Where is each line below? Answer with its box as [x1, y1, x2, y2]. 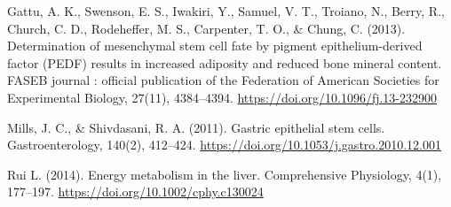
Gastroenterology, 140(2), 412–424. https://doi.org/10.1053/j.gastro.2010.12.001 [7, 135, 441, 154]
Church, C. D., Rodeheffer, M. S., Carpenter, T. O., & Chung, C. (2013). [7, 19, 406, 37]
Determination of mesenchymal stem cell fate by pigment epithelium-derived [7, 36, 423, 55]
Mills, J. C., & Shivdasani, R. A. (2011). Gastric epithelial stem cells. [7, 118, 385, 136]
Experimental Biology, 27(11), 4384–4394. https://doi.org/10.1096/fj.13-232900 [7, 88, 437, 106]
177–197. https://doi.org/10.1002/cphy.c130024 [7, 182, 264, 201]
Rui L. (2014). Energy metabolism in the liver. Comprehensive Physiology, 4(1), [7, 165, 442, 183]
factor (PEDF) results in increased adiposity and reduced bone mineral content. [7, 53, 442, 72]
